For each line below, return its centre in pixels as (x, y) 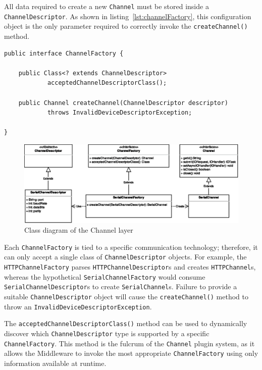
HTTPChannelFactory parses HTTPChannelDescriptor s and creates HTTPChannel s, (130, 267)
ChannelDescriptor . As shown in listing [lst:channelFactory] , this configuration (128, 16)
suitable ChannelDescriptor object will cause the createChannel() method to (126, 297)
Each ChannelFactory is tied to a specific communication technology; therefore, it (131, 247)
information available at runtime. (55, 363)
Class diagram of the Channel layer (79, 230)
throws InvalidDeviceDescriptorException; (120, 113)
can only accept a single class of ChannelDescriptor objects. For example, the (125, 257)
